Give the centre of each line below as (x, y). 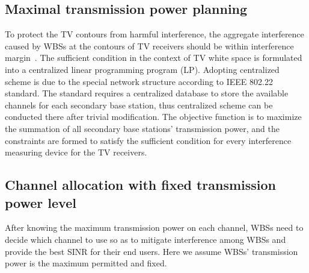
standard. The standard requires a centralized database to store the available (147, 93)
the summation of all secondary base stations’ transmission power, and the (142, 128)
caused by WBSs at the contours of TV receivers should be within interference (149, 45)
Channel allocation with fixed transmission (141, 185)
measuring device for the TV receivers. (76, 152)
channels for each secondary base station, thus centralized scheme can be (139, 105)
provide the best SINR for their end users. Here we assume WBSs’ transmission (151, 251)
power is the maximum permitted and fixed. (86, 263)
